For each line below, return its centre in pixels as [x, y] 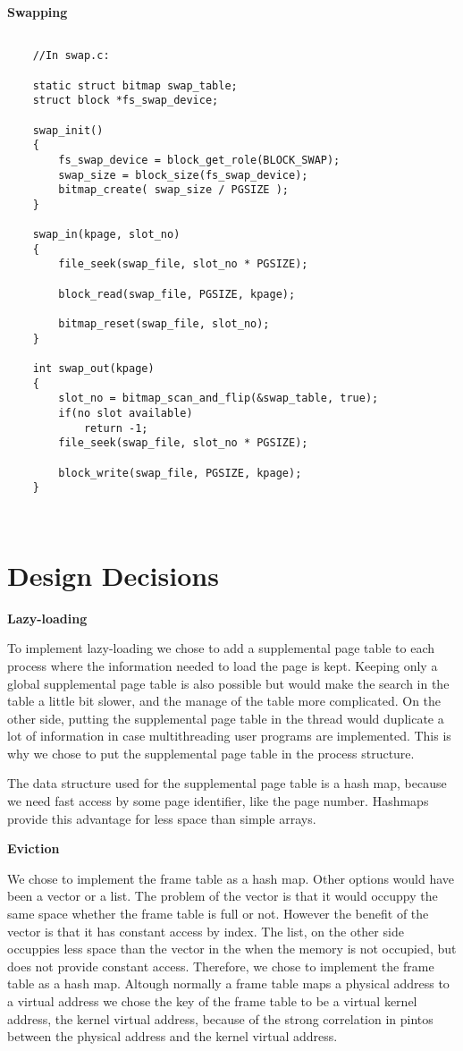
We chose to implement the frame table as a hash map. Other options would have [231, 878]
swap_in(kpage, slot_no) [106, 235]
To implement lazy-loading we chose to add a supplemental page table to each [221, 648]
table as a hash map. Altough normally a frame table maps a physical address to [228, 983]
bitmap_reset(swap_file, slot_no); [164, 324]
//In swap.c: [71, 56]
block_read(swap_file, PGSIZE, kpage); [177, 294]
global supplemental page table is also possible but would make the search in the [228, 683]
